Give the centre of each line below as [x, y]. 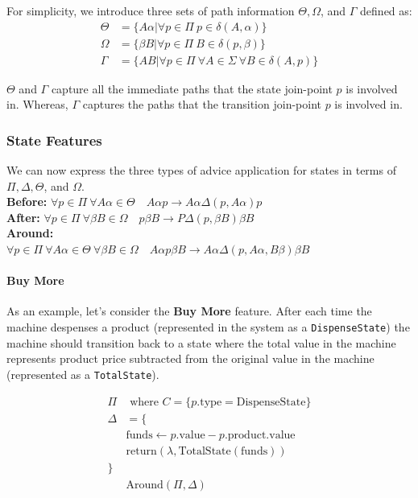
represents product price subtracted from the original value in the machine [190, 358]
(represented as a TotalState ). [83, 374]
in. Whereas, [37, 104]
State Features [54, 140]
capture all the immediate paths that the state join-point [192, 88]
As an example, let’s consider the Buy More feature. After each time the [189, 311]
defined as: [386, 10]
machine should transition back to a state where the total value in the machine [201, 342]
